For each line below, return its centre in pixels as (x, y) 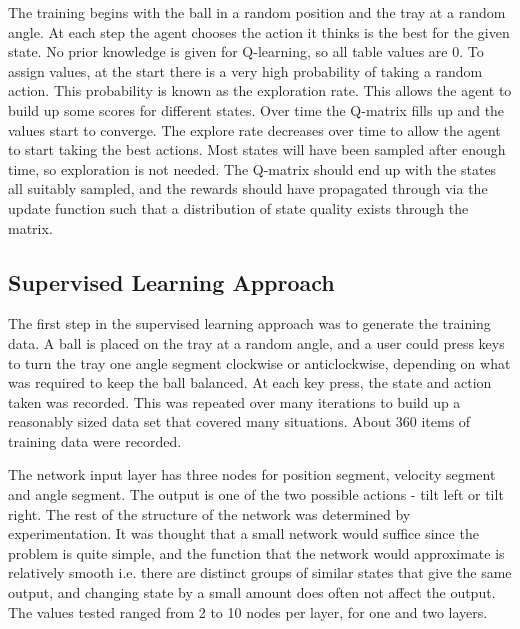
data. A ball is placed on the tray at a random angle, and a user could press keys (256, 342)
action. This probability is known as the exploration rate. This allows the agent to (260, 90)
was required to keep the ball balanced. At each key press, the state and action (250, 382)
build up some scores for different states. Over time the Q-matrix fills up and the (256, 109)
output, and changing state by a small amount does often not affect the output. (252, 592)
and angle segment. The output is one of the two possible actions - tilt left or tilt (256, 494)
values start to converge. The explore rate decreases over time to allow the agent (254, 129)
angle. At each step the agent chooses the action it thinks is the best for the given (259, 31)
